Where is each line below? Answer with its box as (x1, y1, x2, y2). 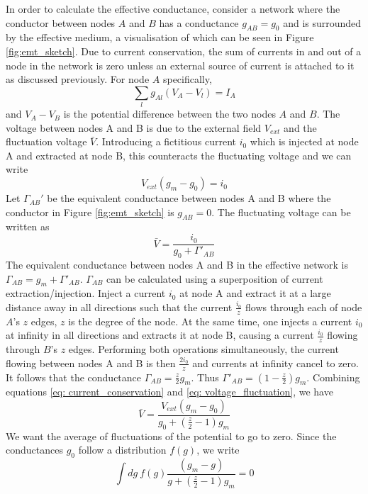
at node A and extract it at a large (179, 286, 331, 301)
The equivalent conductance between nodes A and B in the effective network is (6, 257, 348, 271)
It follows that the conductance (6, 369, 142, 384)
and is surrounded (283, 15, 362, 30)
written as (6, 219, 50, 234)
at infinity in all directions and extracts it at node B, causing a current (6, 327, 314, 342)
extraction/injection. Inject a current (6, 286, 166, 301)
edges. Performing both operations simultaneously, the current (68, 342, 339, 357)
